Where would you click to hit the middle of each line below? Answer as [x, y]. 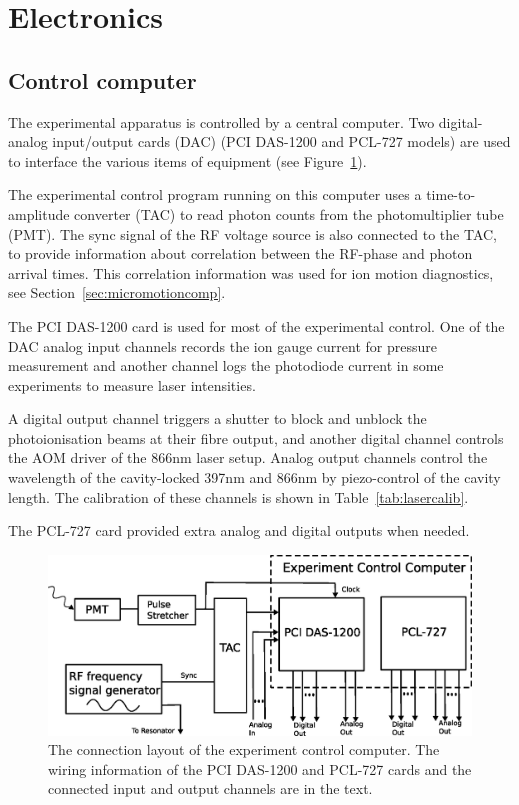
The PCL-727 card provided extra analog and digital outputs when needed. [239, 530]
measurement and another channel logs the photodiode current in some [226, 365]
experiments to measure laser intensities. [132, 384]
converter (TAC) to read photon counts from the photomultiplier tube [289, 213]
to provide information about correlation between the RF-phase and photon [240, 253]
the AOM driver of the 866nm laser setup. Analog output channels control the [248, 457]
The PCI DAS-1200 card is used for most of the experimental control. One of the [256, 325]
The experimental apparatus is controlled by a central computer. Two [221, 121]
